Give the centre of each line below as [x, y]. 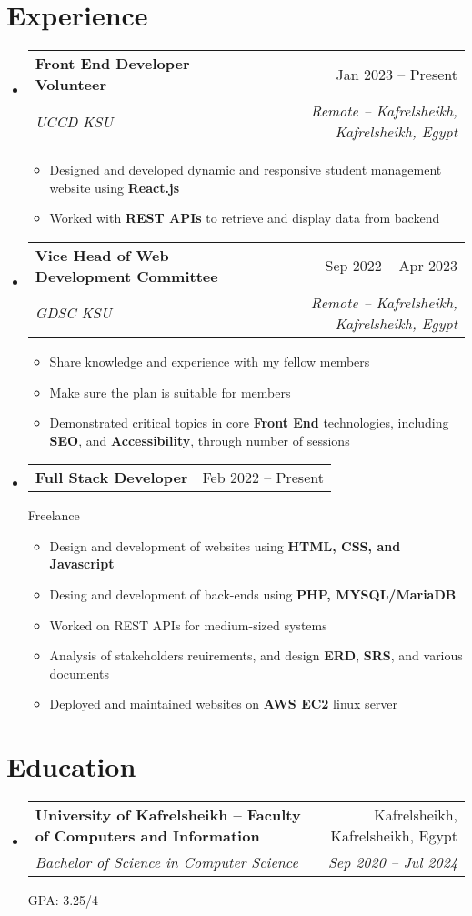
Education [71, 766]
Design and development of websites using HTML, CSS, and [225, 545]
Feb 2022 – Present [263, 478]
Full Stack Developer [111, 478]
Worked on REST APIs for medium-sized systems [188, 624]
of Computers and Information [147, 836]
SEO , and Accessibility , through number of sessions [200, 440]
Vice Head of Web [102, 255]
